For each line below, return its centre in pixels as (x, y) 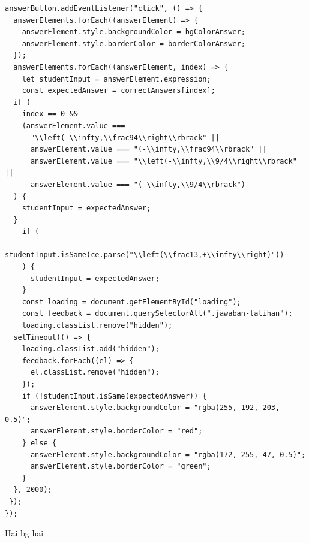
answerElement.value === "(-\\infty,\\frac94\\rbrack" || (148, 150)
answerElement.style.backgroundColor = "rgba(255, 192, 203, (155, 408)
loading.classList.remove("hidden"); (97, 326)
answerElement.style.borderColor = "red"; (116, 431)
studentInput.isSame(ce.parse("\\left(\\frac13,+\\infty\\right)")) (145, 255)
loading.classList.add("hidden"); (91, 349)
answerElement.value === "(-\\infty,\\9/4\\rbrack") (138, 184)
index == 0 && (50, 114)
